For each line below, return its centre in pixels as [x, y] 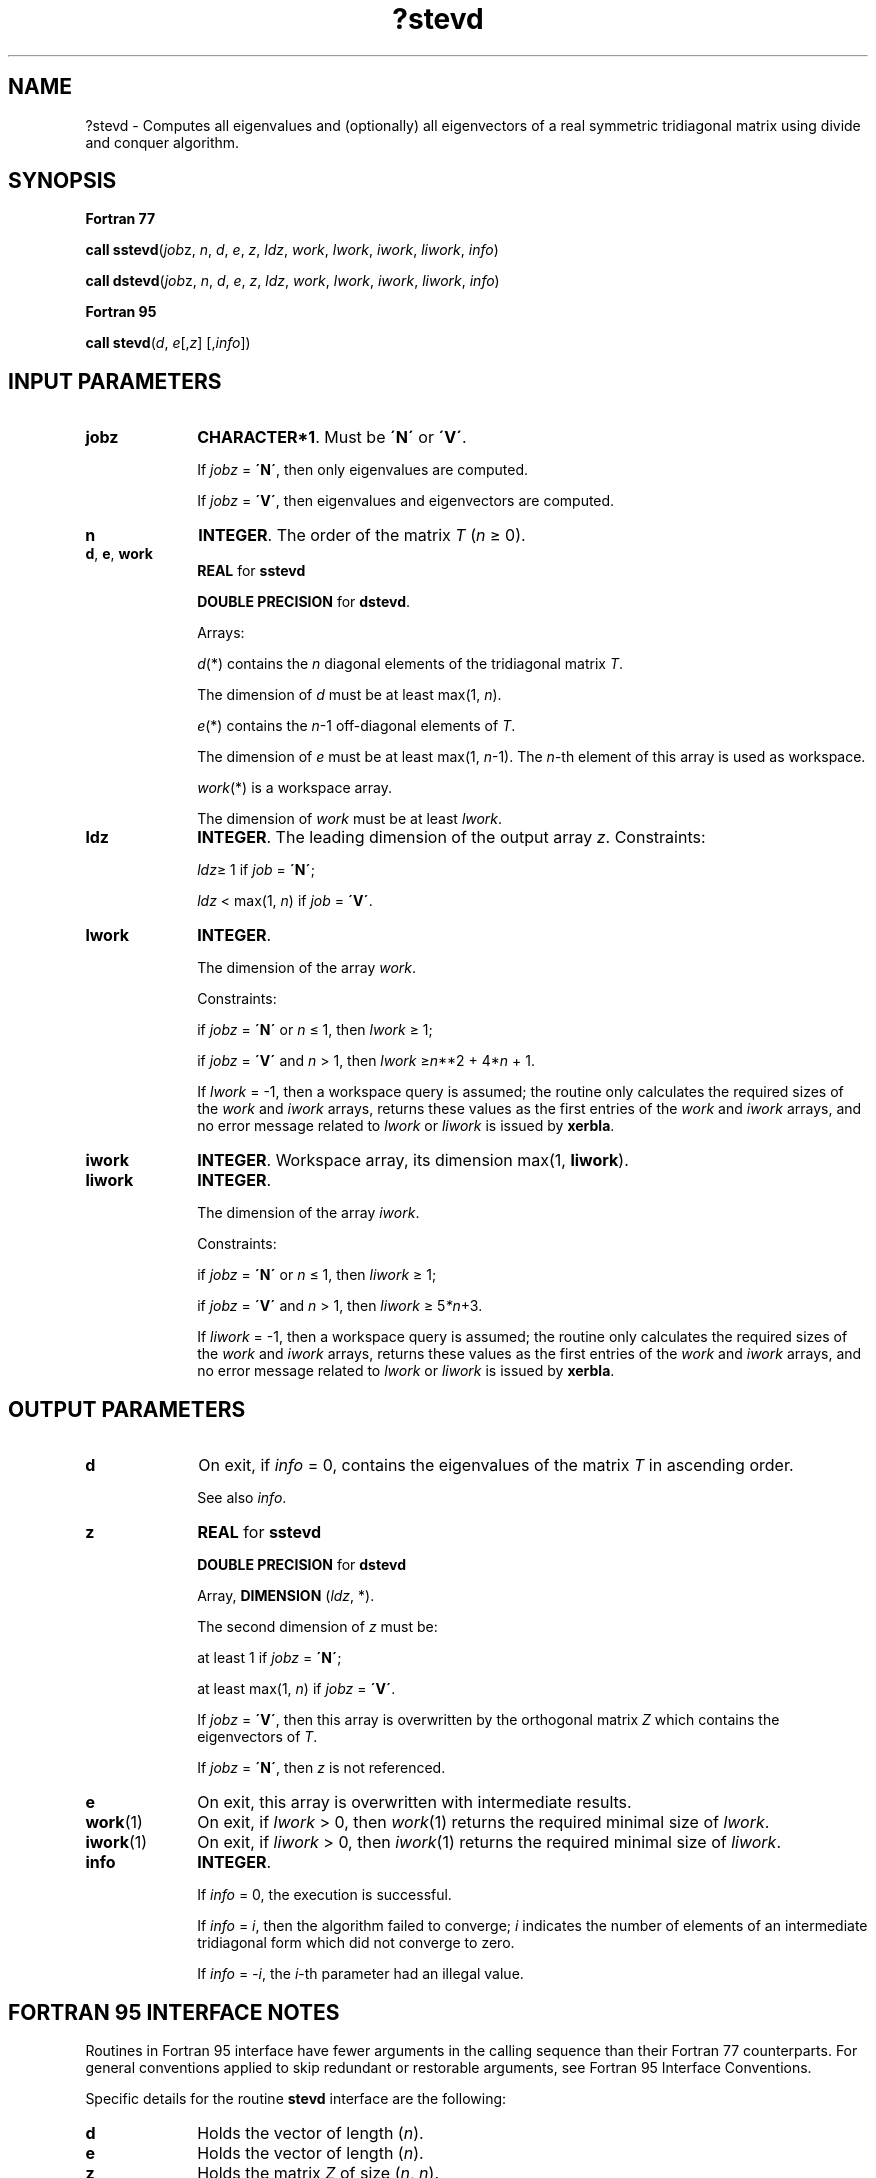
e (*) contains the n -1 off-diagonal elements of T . [356, 726]
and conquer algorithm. [162, 142]
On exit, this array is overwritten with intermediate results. [414, 1802]
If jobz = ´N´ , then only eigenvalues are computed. [363, 470]
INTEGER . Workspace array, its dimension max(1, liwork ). [413, 1160]
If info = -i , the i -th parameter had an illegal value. [360, 1974]
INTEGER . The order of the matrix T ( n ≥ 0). [362, 535]
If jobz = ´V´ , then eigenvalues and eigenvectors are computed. [406, 501]
